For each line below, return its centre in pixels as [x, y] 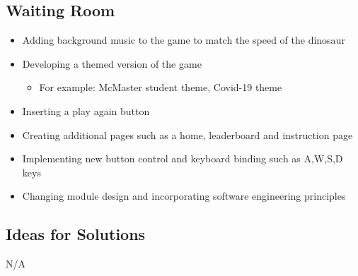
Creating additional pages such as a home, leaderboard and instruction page [187, 134]
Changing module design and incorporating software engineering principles [184, 196]
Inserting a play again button [86, 110]
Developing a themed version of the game [112, 63]
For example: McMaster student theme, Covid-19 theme [161, 87]
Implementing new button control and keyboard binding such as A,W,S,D [183, 158]
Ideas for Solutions [76, 234]
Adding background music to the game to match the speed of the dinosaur [184, 40]
